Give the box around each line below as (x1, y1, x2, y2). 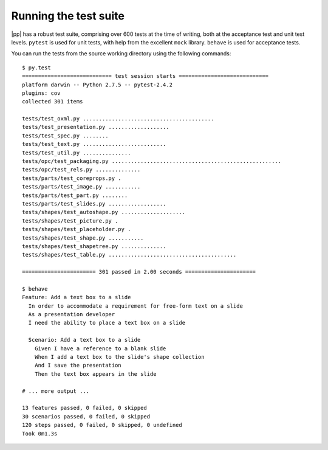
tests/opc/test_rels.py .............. (22, 166, 141, 173)
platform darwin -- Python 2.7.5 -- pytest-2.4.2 (22, 81, 173, 88)
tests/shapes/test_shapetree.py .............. (22, 243, 166, 249)
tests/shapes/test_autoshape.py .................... (22, 209, 185, 216)
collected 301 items (22, 98, 83, 105)
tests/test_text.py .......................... (22, 140, 166, 148)
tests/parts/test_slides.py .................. (22, 200, 166, 207)
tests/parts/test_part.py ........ (22, 192, 128, 199)
